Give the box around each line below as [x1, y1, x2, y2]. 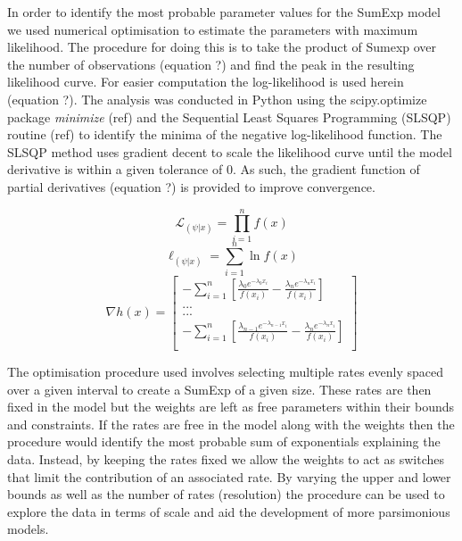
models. [7, 520, 49, 538]
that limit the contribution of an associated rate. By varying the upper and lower [7, 467, 451, 486]
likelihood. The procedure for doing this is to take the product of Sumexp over [7, 37, 437, 56]
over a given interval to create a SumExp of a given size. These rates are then [7, 379, 432, 398]
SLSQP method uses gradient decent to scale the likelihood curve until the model [7, 142, 452, 161]
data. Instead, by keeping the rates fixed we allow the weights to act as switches [7, 449, 445, 468]
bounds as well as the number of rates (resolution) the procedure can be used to [7, 485, 445, 504]
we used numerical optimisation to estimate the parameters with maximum [7, 20, 418, 38]
